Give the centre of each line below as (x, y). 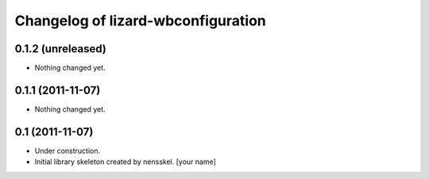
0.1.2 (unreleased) (60, 49)
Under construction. (68, 150)
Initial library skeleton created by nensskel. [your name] (125, 162)
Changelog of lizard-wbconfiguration (140, 21)
